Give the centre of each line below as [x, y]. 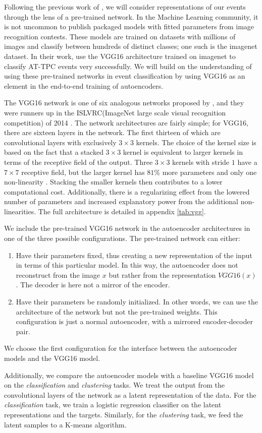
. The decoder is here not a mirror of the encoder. [93, 285]
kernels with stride [201, 162]
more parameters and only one [209, 172]
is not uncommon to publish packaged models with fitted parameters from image [129, 26]
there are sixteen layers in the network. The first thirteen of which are [112, 132]
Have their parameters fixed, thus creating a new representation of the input [134, 255]
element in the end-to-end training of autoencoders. [84, 85]
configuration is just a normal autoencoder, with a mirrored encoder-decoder [134, 321]
